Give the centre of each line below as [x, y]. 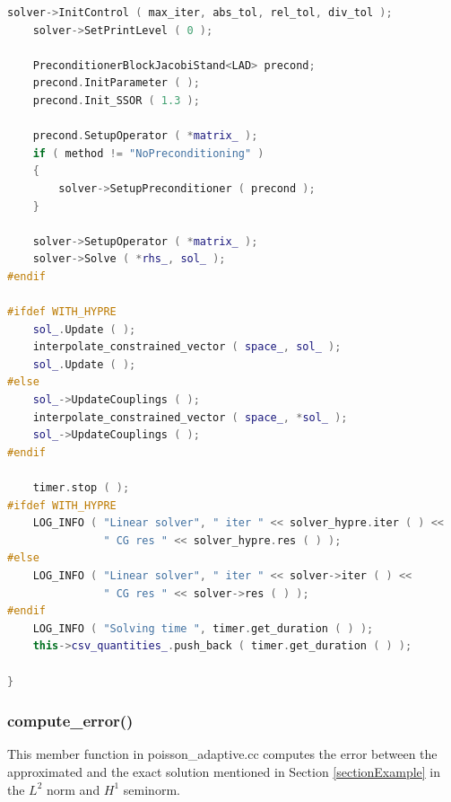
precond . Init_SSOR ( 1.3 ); [116, 100]
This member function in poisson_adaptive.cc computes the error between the [222, 754]
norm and [74, 789]
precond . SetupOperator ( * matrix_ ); [145, 136]
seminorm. [152, 789]
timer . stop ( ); [81, 488]
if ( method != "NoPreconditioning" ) [148, 153]
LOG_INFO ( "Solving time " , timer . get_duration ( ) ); [203, 628]
